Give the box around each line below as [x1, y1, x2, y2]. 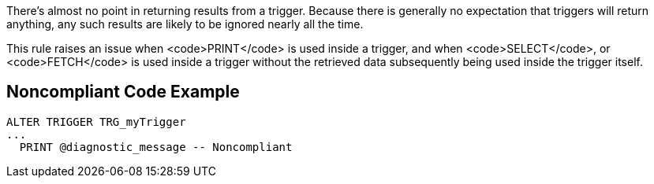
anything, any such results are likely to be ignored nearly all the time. [6, 17, 364, 31]
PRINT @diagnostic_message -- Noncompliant [19, 140, 293, 153]
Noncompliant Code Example [6, 82, 240, 102]
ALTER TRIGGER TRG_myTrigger [6, 115, 186, 128]
